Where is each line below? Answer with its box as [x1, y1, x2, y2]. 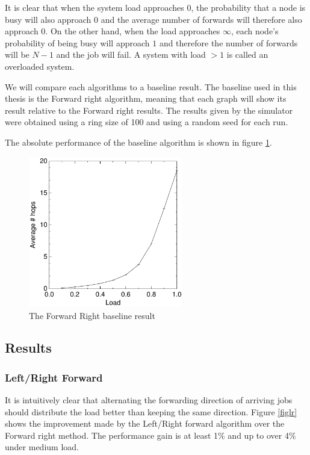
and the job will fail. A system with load [56, 48, 206, 61]
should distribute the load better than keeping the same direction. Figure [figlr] [5, 405, 297, 418]
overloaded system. [5, 60, 75, 72]
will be [5, 48, 29, 61]
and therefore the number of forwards [159, 36, 298, 49]
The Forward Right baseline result [29, 309, 155, 321]
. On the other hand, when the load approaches [45, 25, 220, 37]
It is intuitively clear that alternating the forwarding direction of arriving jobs [5, 394, 293, 406]
